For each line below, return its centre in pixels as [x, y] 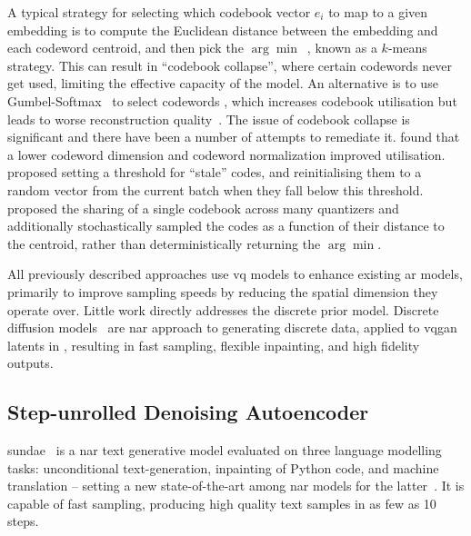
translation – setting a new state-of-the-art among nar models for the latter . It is [236, 486]
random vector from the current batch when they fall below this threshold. [215, 189]
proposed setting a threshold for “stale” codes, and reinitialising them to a [215, 172]
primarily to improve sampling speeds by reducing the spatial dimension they [223, 291]
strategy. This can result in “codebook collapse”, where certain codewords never [230, 65]
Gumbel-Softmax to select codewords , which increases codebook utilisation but [232, 100]
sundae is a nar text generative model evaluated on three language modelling [225, 450]
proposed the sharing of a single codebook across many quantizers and [203, 208]
